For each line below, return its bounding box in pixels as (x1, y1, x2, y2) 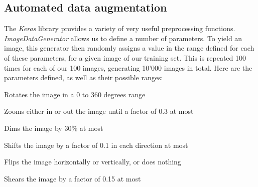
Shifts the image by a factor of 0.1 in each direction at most (4, 139, 188, 150)
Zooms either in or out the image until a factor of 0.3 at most (4, 106, 194, 116)
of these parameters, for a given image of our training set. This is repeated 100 (4, 52, 246, 63)
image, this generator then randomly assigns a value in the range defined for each (4, 43, 254, 53)
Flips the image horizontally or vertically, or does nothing (4, 156, 181, 167)
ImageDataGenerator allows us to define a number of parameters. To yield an (4, 33, 242, 43)
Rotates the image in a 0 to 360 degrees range (4, 89, 146, 99)
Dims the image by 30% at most (4, 122, 103, 133)
